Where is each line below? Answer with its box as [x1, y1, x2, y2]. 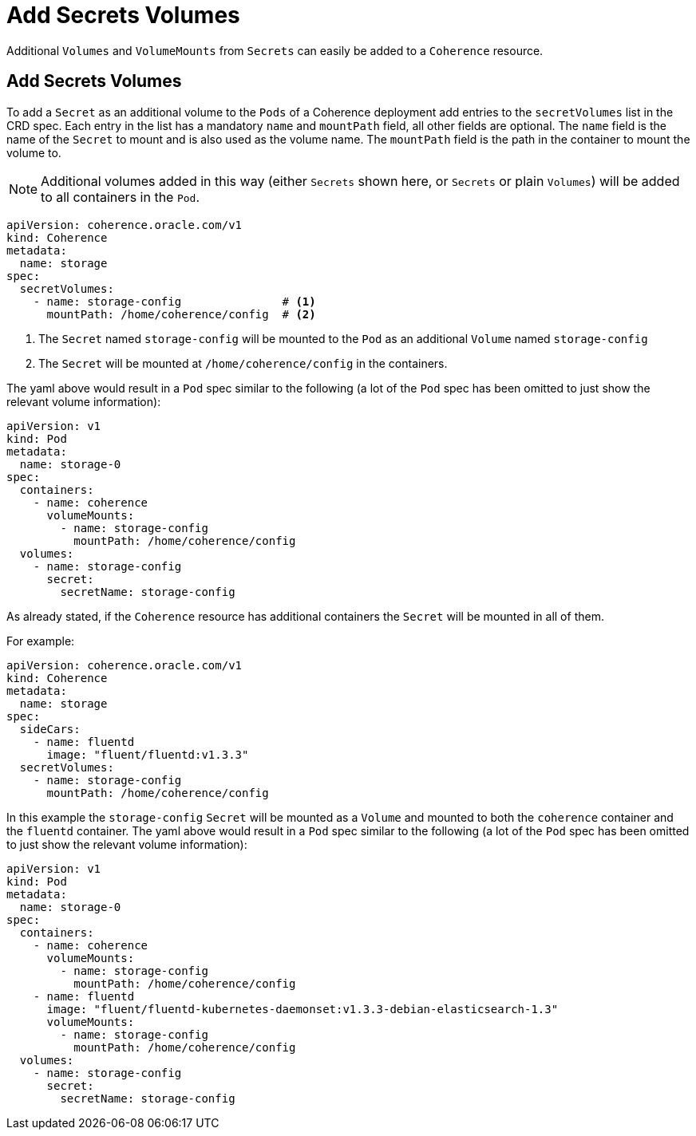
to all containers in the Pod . [41, 188, 200, 205]
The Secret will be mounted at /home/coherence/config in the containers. [38, 356, 448, 370]
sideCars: [19, 722, 81, 736]
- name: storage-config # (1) [33, 294, 316, 308]
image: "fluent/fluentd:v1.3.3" [46, 747, 249, 761]
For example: [6, 633, 75, 648]
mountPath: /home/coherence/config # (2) [46, 307, 316, 321]
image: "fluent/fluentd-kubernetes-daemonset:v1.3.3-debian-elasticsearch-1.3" [46, 1002, 559, 1016]
